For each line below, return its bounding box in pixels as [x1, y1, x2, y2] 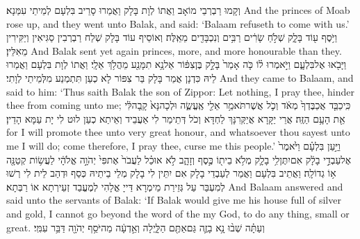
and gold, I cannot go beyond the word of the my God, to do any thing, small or [6, 206, 350, 220]
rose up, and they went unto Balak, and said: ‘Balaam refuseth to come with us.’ [6, 16, 350, 30]
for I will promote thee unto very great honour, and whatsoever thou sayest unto [6, 125, 350, 139]
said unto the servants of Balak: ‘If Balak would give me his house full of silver [6, 193, 341, 207]
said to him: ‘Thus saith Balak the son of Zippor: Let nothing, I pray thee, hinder [6, 84, 354, 98]
